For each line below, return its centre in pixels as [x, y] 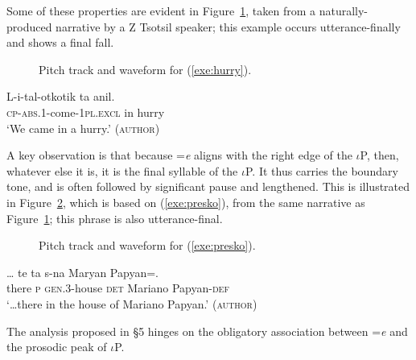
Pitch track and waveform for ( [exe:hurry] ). [145, 69]
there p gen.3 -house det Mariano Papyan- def [118, 288]
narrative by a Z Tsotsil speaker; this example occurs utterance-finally [228, 26]
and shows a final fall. [60, 42]
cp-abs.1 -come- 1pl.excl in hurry [86, 112]
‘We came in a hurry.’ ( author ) [83, 128]
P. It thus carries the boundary [321, 170]
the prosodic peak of [57, 347]
